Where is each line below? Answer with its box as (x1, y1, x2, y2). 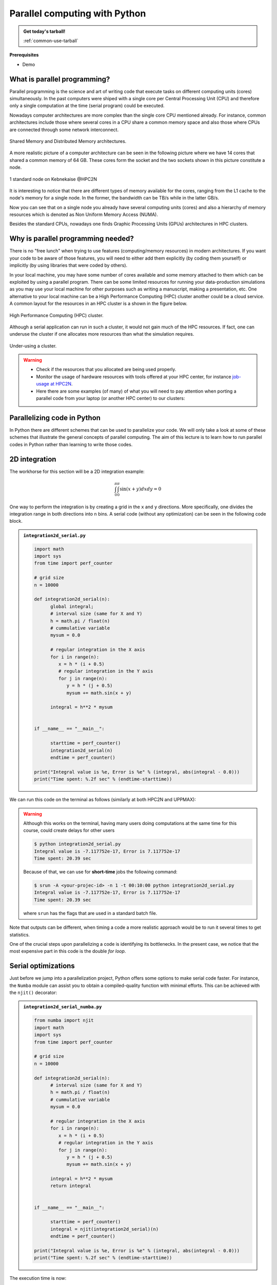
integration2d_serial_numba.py (23, 1004, 102, 1010)
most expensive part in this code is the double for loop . (9, 948, 126, 954)
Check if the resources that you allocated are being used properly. (36, 366, 176, 373)
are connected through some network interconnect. (9, 126, 119, 133)
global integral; (50, 603, 94, 609)
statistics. (9, 931, 30, 938)
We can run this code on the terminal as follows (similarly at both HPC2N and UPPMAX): (9, 797, 196, 803)
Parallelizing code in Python (9, 413, 101, 422)
